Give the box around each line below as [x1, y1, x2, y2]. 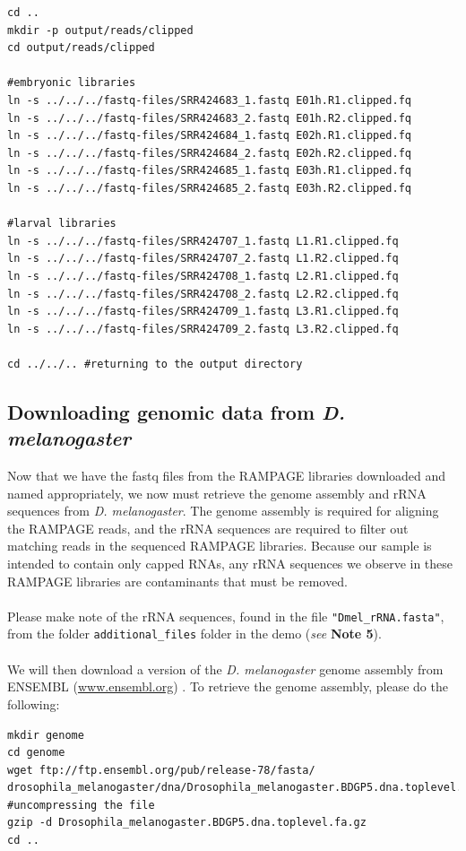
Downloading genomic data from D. [7, 397, 345, 425]
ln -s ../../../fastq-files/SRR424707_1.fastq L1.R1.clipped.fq [7, 234, 399, 247]
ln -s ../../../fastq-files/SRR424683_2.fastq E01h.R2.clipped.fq [7, 111, 412, 125]
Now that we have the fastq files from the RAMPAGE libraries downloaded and [7, 466, 446, 485]
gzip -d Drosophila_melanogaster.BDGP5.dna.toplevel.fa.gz [7, 816, 367, 829]
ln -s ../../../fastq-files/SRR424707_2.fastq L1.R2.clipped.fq [7, 252, 399, 265]
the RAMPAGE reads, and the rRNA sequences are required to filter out [7, 518, 409, 537]
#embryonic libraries [7, 76, 136, 90]
